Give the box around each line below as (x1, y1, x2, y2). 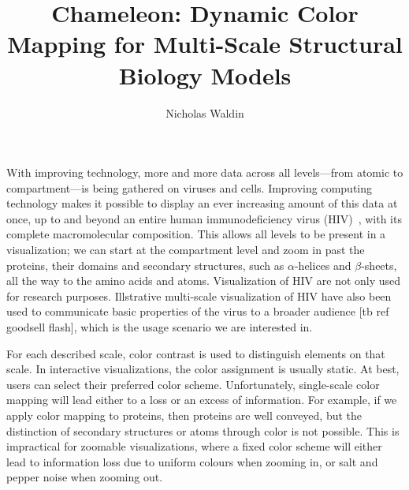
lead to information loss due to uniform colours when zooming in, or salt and (6, 453, 378, 469)
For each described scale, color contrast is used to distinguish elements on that (6, 345, 385, 361)
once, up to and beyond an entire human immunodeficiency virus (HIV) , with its (6, 210, 402, 226)
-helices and (294, 256, 351, 273)
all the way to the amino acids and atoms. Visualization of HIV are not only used (6, 272, 401, 289)
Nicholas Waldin (165, 104, 244, 121)
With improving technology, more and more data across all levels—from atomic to (6, 164, 403, 181)
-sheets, (361, 256, 397, 273)
